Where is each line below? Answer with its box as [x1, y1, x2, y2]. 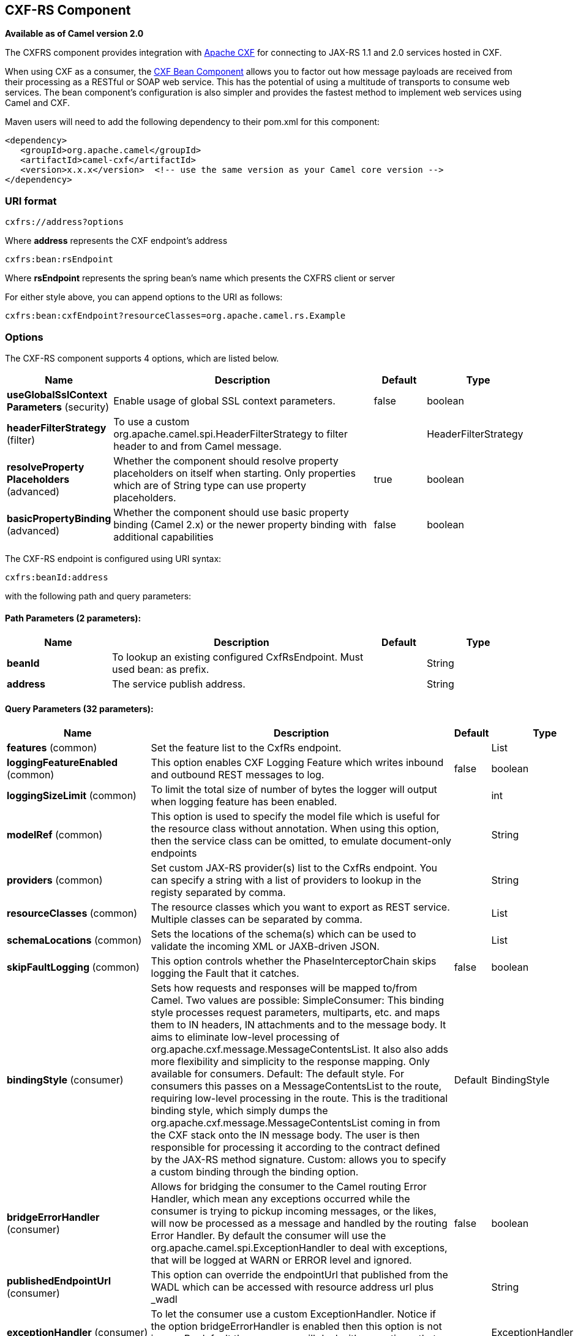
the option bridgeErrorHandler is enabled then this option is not [151, 1320, 442, 1333]
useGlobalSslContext [7, 388, 108, 401]
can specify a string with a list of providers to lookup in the [151, 874, 421, 887]
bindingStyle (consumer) [7, 1074, 124, 1087]
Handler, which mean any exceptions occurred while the [151, 1193, 410, 1205]
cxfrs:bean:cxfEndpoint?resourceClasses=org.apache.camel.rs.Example [5, 311, 346, 321]
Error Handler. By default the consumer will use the [151, 1229, 386, 1242]
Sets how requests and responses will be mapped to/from [151, 982, 418, 995]
